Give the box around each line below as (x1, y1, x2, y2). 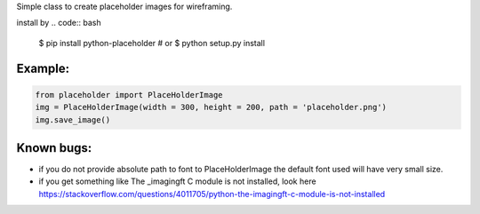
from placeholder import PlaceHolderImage (35, 90, 223, 99)
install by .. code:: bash (16, 18, 101, 28)
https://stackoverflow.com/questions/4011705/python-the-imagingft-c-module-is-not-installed (38, 188, 386, 199)
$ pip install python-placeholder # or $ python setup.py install (38, 37, 266, 48)
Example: (16, 60, 70, 75)
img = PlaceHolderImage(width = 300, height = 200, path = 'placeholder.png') (35, 102, 387, 113)
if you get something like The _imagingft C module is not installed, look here (38, 176, 316, 186)
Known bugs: (16, 140, 92, 155)
